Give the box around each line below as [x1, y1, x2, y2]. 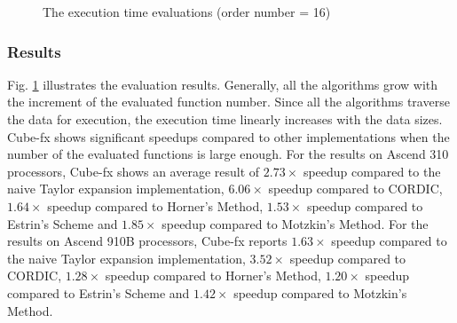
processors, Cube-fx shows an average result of [7, 161, 260, 180]
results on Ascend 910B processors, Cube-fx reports [7, 232, 288, 250]
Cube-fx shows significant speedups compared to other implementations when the [7, 127, 450, 146]
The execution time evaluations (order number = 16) [43, 3, 331, 20]
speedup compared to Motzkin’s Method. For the [162, 214, 429, 232]
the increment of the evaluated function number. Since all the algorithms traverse [7, 92, 450, 111]
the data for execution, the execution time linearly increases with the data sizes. [7, 110, 443, 128]
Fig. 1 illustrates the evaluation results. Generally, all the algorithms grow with [7, 75, 438, 93]
